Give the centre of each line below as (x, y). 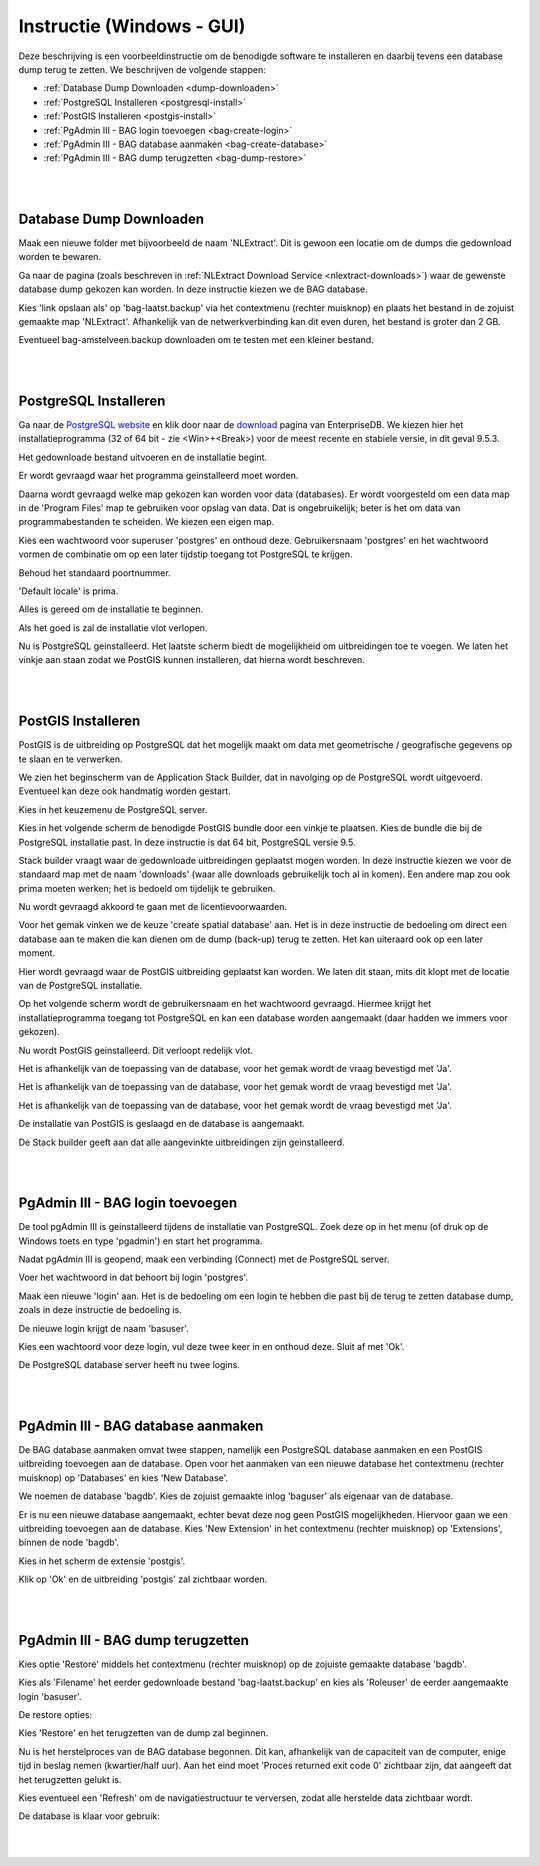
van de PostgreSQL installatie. (80, 986)
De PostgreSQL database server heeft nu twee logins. (129, 1365)
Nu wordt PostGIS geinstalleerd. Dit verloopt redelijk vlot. (136, 1050)
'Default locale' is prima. (68, 591)
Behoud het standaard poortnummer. (94, 572)
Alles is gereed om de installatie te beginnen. (111, 609)
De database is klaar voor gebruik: (89, 1816)
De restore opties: (55, 1715)
